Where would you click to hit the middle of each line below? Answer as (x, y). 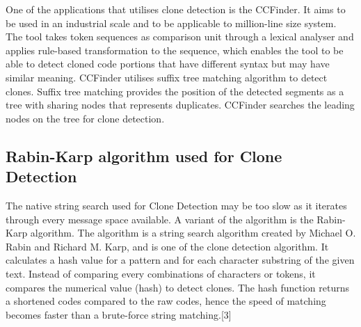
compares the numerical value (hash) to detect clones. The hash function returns (178, 287)
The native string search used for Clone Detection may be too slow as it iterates (176, 205)
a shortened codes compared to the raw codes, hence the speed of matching (166, 301)
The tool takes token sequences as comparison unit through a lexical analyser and (180, 37)
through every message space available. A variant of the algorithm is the (160, 219)
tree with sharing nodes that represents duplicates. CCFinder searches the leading (180, 105)
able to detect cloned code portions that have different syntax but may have (168, 64)
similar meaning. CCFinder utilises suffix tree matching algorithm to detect (167, 77)
